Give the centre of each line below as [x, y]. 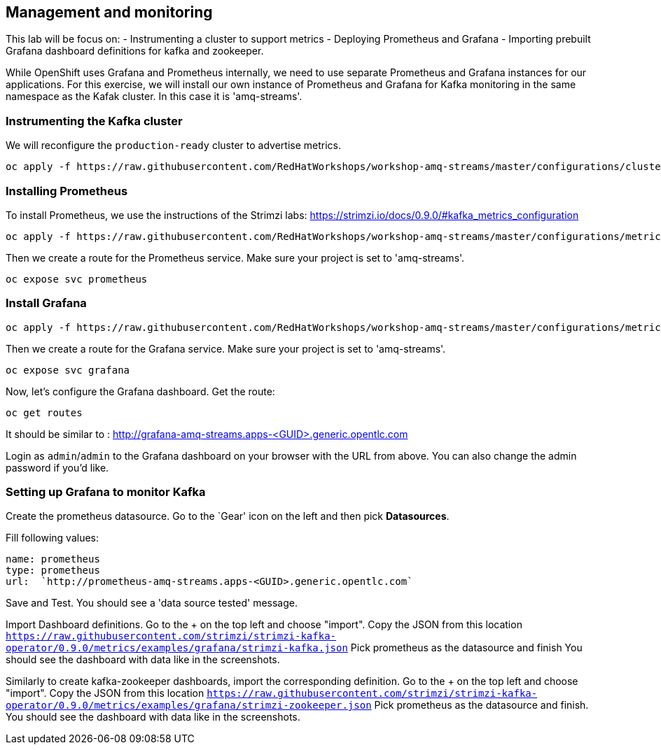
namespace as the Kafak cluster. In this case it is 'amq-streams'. [154, 97]
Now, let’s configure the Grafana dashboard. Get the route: [140, 391]
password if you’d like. [57, 467]
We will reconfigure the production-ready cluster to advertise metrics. [174, 146]
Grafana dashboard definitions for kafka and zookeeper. [135, 51]
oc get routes [44, 412]
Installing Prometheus [67, 191]
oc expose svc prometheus [77, 279]
